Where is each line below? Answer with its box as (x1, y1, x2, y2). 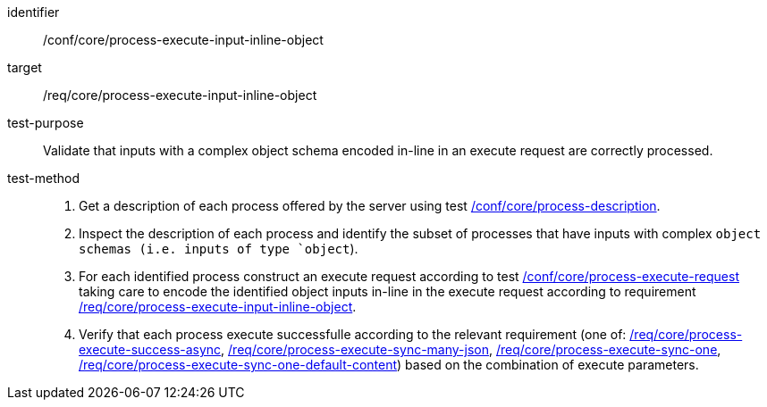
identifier (7, 4, 60, 20)
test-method (7, 170, 80, 186)
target (7, 60, 42, 75)
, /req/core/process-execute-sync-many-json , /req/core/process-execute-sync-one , (221, 342, 721, 357)
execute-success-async (79, 342, 222, 357)
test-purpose (7, 115, 84, 130)
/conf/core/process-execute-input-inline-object (43, 32, 324, 47)
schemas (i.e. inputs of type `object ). (79, 241, 358, 256)
